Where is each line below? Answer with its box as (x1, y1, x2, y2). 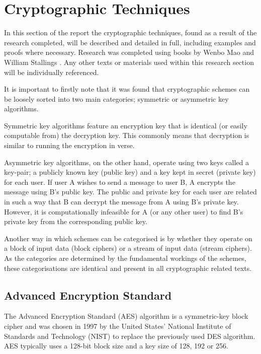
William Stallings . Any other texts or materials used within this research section (4, 56, 254, 67)
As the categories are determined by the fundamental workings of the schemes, (4, 253, 246, 263)
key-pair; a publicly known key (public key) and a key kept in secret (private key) (4, 167, 256, 177)
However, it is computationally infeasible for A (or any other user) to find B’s (4, 206, 243, 217)
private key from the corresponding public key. (4, 216, 147, 227)
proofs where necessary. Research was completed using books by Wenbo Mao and (4, 47, 254, 57)
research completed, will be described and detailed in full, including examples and (4, 37, 256, 47)
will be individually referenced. (4, 66, 99, 77)
